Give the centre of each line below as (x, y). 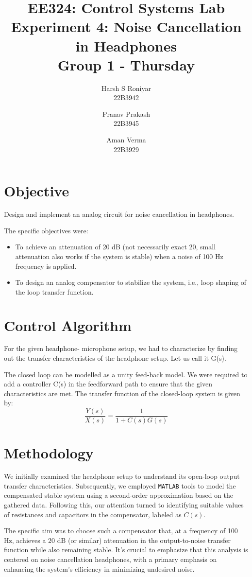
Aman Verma (126, 140)
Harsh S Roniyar (126, 88)
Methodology (49, 453)
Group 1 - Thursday (126, 64)
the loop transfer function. (54, 291)
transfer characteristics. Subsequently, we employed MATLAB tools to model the (120, 485)
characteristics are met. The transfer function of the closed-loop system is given (122, 393)
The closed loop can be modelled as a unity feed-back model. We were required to (126, 374)
